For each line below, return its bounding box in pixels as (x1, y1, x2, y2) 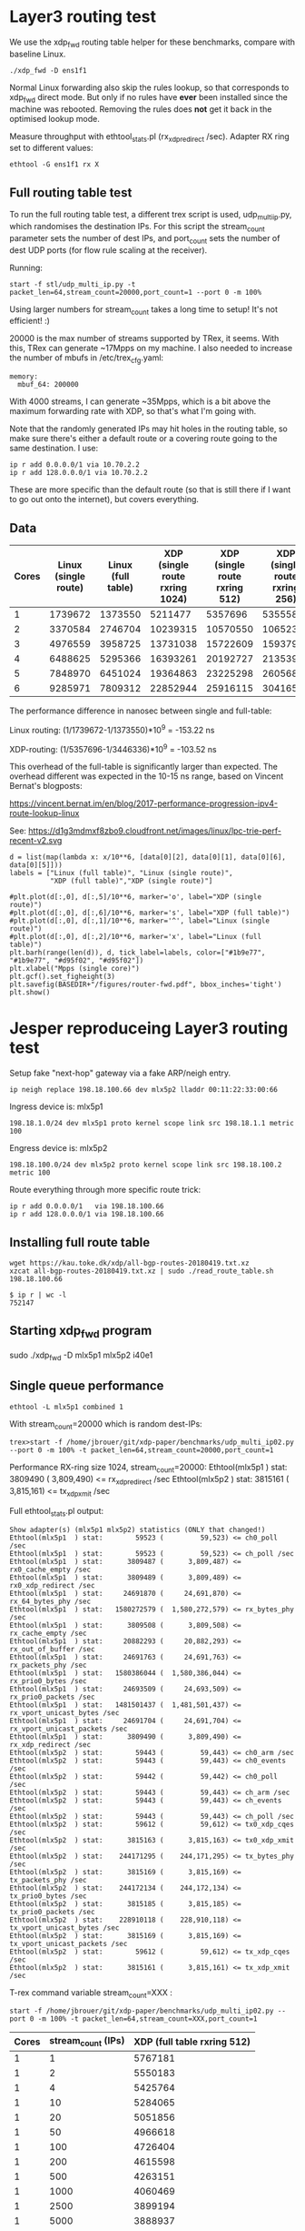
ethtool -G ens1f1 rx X (9, 160, 100, 169)
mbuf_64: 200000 (17, 380, 79, 389)
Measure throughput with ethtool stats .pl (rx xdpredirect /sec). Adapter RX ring (9, 130, 290, 144)
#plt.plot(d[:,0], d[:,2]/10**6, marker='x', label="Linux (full (9, 933, 261, 942)
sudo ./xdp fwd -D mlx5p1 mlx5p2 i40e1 (9, 1349, 153, 1362)
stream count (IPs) (49, 2034, 125, 2049)
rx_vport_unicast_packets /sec (9, 1724, 128, 1733)
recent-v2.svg (9, 835, 63, 846)
